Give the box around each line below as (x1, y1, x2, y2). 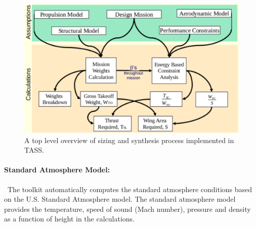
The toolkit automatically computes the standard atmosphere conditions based (7, 184, 252, 194)
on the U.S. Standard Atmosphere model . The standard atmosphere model (4, 194, 236, 204)
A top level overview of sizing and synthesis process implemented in (24, 134, 234, 145)
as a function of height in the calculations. (4, 213, 135, 224)
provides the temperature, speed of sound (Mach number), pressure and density (4, 203, 251, 214)
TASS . (24, 145, 44, 155)
